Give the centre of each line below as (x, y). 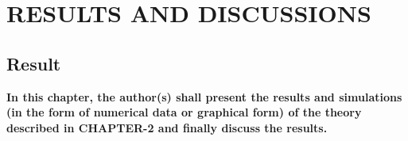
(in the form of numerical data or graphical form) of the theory (184, 112)
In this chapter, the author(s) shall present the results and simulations (204, 96)
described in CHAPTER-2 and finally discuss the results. (167, 127)
